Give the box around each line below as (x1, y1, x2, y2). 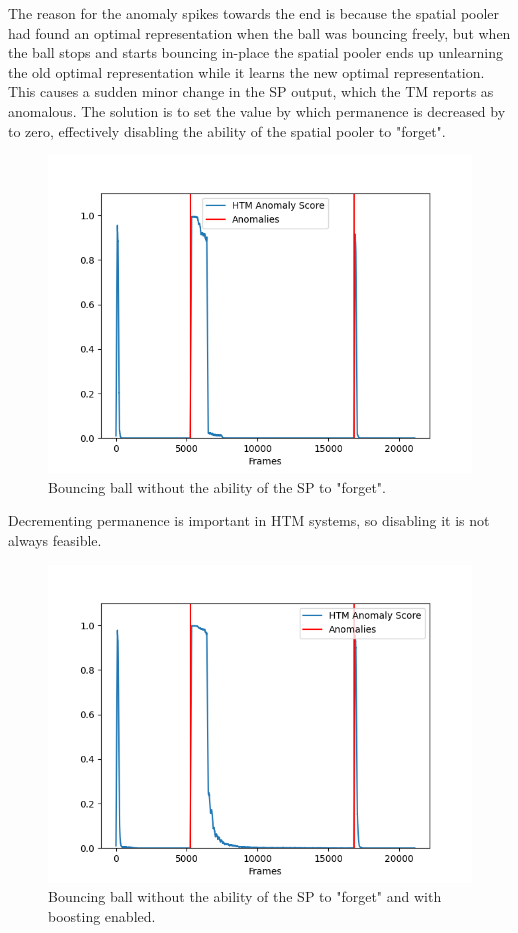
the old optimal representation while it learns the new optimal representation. (8, 61, 485, 82)
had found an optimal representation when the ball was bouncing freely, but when (8, 22, 511, 43)
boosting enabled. (48, 905, 156, 926)
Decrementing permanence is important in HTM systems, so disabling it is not (8, 510, 490, 531)
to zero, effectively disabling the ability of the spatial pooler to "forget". (8, 120, 446, 141)
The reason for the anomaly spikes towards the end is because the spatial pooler (8, 3, 500, 23)
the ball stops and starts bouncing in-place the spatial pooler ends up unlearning (8, 42, 503, 63)
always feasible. (8, 529, 102, 550)
